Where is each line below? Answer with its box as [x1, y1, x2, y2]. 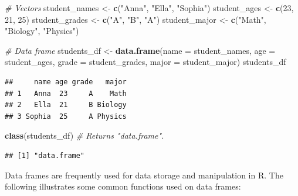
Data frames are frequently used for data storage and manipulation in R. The [5, 169, 283, 181]
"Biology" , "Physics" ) [5, 25, 79, 37]
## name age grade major [5, 77, 127, 86]
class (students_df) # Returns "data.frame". [5, 129, 164, 142]
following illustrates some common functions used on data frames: [5, 180, 241, 192]
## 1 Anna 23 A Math [5, 89, 127, 98]
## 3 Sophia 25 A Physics [5, 112, 127, 121]
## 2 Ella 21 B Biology [5, 101, 127, 109]
